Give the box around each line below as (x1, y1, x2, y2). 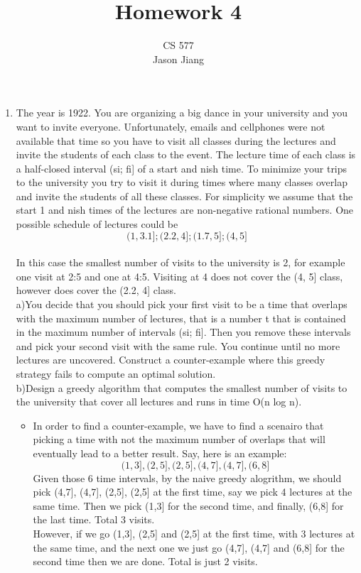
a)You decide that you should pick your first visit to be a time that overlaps (16, 297, 347, 312)
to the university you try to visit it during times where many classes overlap (16, 175, 347, 190)
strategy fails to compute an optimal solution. (16, 366, 216, 381)
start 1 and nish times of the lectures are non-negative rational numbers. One (16, 202, 354, 217)
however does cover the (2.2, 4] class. (16, 283, 176, 298)
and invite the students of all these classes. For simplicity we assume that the (16, 188, 353, 203)
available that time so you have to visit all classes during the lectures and (16, 133, 336, 148)
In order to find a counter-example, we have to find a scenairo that (33, 418, 324, 432)
